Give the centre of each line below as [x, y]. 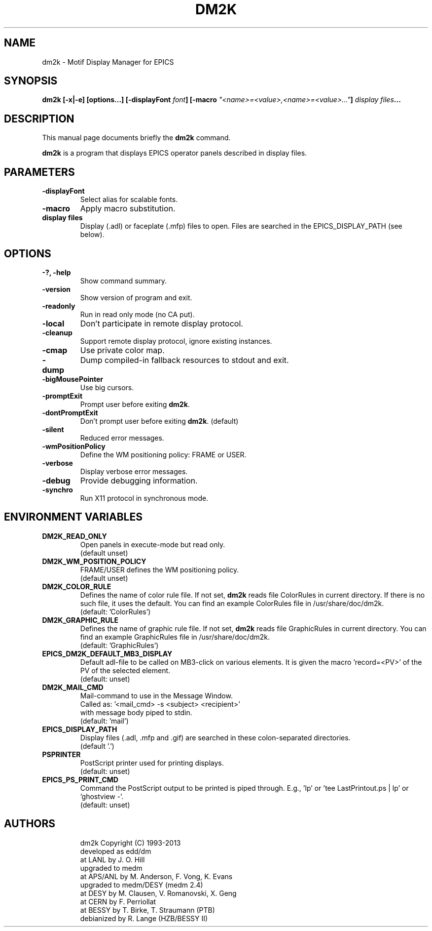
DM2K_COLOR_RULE [77, 586]
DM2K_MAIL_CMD [73, 687]
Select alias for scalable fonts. [129, 200]
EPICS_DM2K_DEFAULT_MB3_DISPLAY [107, 653]
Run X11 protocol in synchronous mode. [144, 498]
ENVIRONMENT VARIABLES [73, 517]
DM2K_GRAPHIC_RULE [80, 620]
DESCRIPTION [39, 119]
